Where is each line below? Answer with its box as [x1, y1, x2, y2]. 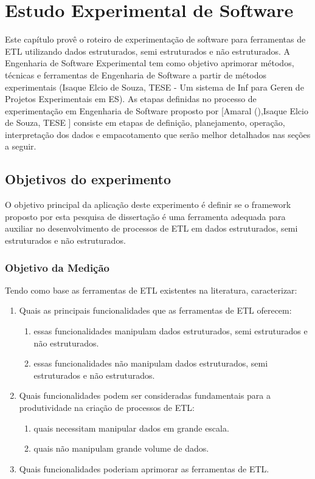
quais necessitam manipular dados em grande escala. [33, 421, 229, 434]
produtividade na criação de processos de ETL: [19, 401, 195, 414]
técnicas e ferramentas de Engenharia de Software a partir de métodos [5, 68, 266, 81]
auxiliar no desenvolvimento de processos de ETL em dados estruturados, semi [5, 222, 298, 235]
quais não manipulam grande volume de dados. [33, 442, 209, 455]
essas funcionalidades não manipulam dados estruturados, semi [33, 357, 268, 370]
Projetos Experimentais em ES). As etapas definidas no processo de [5, 92, 257, 105]
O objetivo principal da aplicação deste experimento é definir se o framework [5, 198, 291, 211]
